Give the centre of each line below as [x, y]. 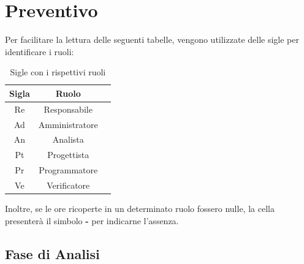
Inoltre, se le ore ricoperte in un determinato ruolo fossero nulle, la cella [140, 209]
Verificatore [68, 185]
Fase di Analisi [52, 253]
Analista [68, 139]
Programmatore [68, 170]
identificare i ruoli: [40, 51]
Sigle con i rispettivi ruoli [58, 72]
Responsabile [68, 109]
